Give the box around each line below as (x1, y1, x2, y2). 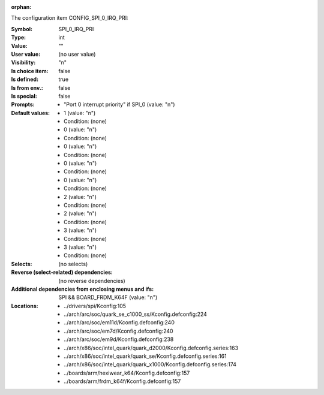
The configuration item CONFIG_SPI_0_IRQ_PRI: (11, 14, 128, 22)
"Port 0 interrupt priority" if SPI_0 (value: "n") (64, 101, 175, 108)
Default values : (11, 109, 50, 116)
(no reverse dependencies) (58, 277, 125, 284)
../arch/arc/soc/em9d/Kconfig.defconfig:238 (64, 336, 174, 343)
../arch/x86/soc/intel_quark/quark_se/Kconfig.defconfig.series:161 (64, 352, 227, 360)
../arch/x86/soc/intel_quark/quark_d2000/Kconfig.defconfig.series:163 (64, 344, 239, 351)
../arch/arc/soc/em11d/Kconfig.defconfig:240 (64, 319, 175, 326)
